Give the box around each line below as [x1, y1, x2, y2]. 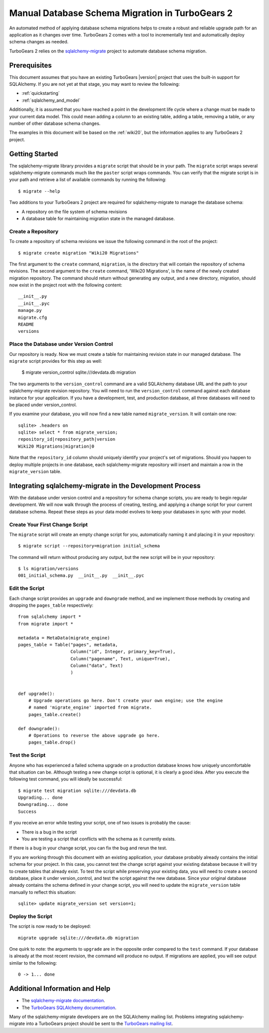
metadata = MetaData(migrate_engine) [18, 635, 111, 641]
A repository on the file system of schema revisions [21, 209, 128, 215]
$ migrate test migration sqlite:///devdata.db [18, 787, 136, 793]
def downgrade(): [18, 726, 60, 731]
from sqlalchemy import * [18, 614, 82, 620]
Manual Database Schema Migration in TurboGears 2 [9, 7, 233, 18]
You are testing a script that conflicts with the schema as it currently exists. [21, 836, 176, 842]
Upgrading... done [18, 795, 63, 800]
